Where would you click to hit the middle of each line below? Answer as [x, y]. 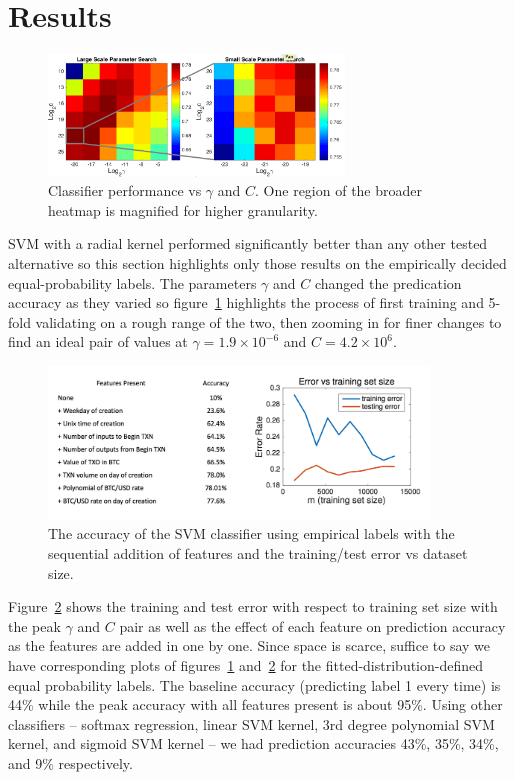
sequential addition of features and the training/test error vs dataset [258, 552]
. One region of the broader [338, 190]
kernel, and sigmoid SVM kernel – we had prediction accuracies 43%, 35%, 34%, [253, 743]
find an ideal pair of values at [98, 341]
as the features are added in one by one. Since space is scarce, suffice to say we [249, 645]
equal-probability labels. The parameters [132, 282]
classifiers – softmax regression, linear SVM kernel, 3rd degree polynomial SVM [251, 723]
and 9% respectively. [70, 762]
